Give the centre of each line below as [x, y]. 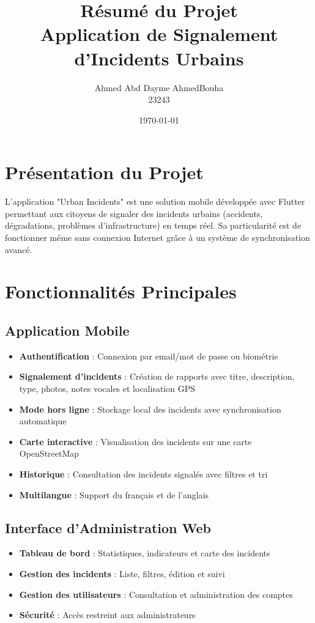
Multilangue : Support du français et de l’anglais [114, 494]
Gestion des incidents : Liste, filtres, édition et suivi [122, 573]
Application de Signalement [159, 34]
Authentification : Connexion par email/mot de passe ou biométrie [149, 356]
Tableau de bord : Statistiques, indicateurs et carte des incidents [145, 553]
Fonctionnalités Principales [121, 291]
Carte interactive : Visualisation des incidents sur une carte [135, 441]
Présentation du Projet [104, 172]
